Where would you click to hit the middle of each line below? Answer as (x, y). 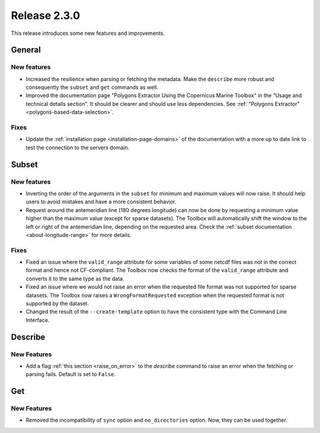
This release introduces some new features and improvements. (88, 33)
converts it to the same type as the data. (75, 278)
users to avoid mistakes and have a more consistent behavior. (101, 202)
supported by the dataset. (57, 303)
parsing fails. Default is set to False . (71, 374)
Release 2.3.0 (45, 15)
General (26, 50)
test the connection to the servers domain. (78, 147)
